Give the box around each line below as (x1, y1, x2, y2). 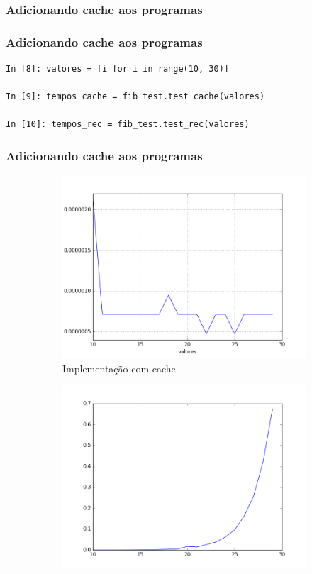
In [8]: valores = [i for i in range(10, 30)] (6, 64, 229, 74)
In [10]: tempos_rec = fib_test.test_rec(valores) (6, 119, 250, 130)
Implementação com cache (62, 360, 176, 375)
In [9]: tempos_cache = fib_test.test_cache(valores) (6, 92, 265, 102)
